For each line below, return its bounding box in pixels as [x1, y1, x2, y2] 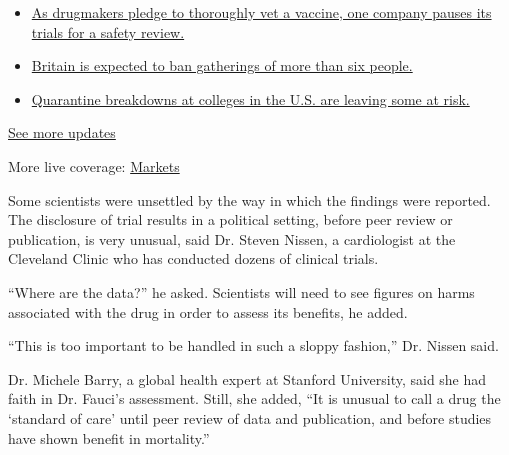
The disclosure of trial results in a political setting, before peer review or [8, 209, 453, 230]
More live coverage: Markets [8, 155, 180, 176]
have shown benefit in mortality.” [8, 427, 210, 448]
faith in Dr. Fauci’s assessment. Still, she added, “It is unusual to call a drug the [8, 388, 501, 409]
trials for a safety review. [31, 21, 185, 42]
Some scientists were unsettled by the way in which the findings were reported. [8, 189, 491, 210]
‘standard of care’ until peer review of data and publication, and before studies [8, 407, 492, 428]
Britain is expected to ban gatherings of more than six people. [31, 55, 413, 76]
